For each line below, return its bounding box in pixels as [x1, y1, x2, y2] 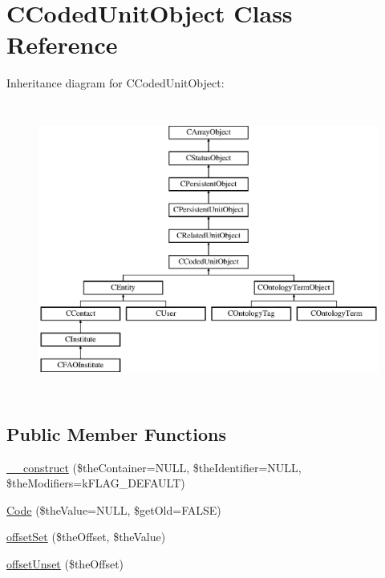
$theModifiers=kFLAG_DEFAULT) [6, 475, 185, 491]
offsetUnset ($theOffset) [6, 555, 124, 572]
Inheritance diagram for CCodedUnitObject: [6, 75, 225, 91]
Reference [6, 28, 118, 61]
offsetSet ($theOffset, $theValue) [6, 528, 166, 545]
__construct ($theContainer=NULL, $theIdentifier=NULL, [6, 459, 302, 475]
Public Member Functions [6, 421, 226, 446]
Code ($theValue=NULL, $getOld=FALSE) [6, 501, 221, 518]
